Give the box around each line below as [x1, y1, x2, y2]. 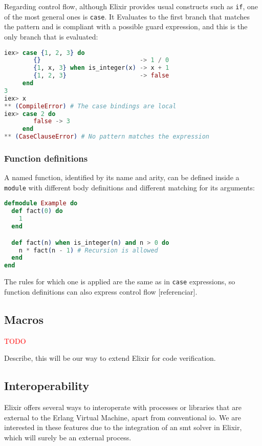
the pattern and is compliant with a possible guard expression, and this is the [4, 21, 248, 32]
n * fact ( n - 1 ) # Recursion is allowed [18, 246, 158, 254]
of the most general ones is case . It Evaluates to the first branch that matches [4, 11, 250, 22]
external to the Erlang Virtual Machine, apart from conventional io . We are [4, 412, 241, 422]
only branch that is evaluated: [4, 31, 98, 42]
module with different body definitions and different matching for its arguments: [4, 182, 255, 192]
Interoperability [4, 378, 90, 394]
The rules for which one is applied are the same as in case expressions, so [4, 276, 235, 287]
